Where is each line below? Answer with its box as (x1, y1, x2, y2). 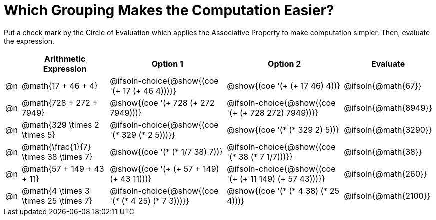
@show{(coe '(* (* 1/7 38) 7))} (110, 146, 223, 157)
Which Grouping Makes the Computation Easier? (4, 2, 334, 19)
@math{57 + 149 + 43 (22, 163, 104, 174)
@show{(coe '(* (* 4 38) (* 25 (227, 185, 340, 196)
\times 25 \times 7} (22, 195, 93, 206)
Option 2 (268, 58, 301, 69)
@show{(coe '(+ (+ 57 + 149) (110, 163, 219, 174)
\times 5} (22, 129, 56, 140)
